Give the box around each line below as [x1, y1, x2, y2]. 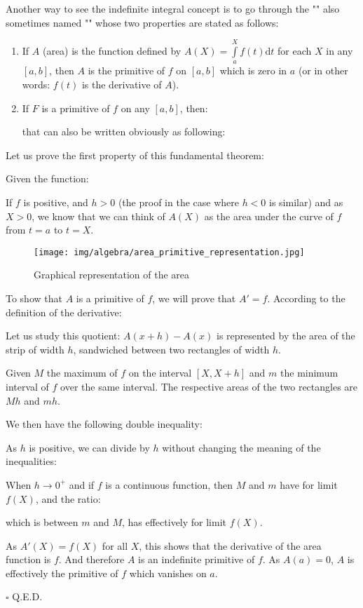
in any [326, 43, 353, 58]
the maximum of [46, 365, 118, 380]
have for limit [280, 477, 338, 492]
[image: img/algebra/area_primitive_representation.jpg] [34, 247, 305, 257]
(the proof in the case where [118, 194, 239, 209]
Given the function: [6, 171, 89, 186]
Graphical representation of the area [34, 267, 190, 282]
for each [278, 43, 312, 58]
